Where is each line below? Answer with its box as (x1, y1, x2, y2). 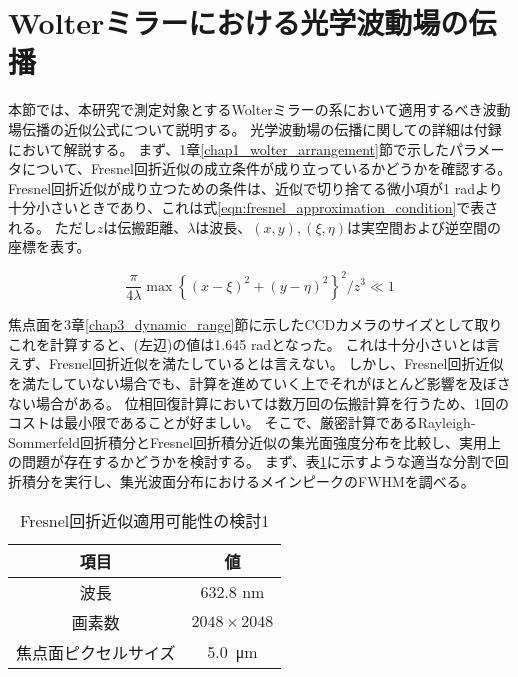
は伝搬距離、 (103, 216, 188, 237)
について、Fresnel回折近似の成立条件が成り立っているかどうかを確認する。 (21, 158, 512, 179)
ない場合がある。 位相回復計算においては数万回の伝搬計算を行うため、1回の (8, 392, 509, 413)
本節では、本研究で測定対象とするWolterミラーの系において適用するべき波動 (8, 99, 511, 120)
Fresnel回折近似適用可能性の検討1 (20, 508, 270, 532)
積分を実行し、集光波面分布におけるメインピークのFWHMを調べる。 (21, 470, 475, 491)
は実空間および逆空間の (347, 216, 501, 237)
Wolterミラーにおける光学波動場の (8, 2, 469, 43)
